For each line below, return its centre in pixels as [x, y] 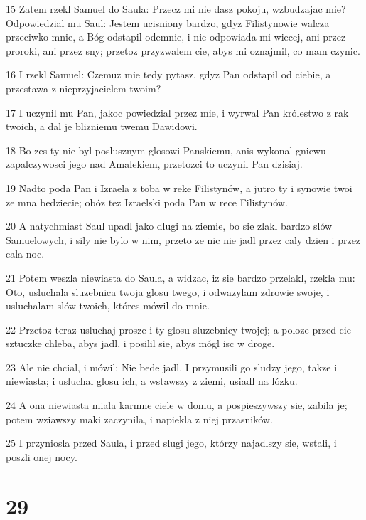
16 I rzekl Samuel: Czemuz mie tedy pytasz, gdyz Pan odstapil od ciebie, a [168, 74]
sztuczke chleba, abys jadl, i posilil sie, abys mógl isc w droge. [140, 343]
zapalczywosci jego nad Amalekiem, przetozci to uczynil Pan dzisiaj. [154, 164]
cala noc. [25, 254]
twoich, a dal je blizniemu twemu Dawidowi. [102, 126]
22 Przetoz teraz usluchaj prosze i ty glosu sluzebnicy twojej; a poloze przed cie [178, 329]
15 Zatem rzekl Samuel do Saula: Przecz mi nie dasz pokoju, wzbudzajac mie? [176, 9]
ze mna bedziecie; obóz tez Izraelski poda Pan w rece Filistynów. [147, 202]
